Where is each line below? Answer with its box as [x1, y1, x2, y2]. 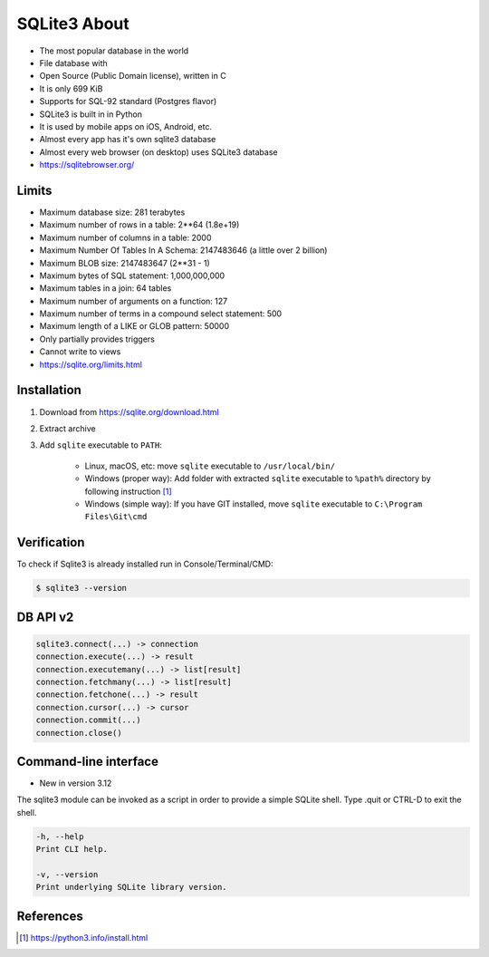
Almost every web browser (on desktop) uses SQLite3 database [39, 146, 278, 158]
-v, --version [35, 869, 99, 879]
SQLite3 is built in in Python [39, 109, 142, 120]
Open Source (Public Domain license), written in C [39, 71, 226, 82]
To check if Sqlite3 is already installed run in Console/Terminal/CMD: [16, 558, 273, 570]
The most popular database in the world [39, 45, 189, 56]
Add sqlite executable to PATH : [39, 440, 162, 450]
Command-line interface [16, 753, 158, 769]
